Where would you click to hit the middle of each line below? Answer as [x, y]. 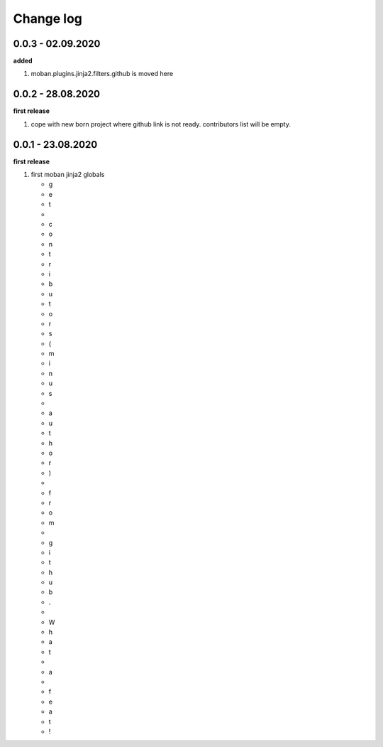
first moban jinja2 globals [68, 175]
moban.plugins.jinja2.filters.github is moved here [102, 74]
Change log [48, 18]
